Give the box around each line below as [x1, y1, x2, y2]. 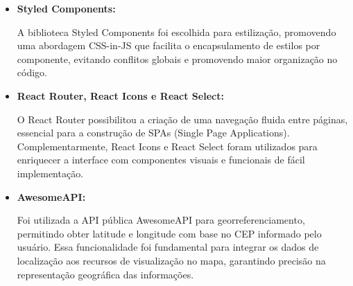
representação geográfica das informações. [17, 267, 194, 281]
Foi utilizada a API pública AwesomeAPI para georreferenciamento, [17, 213, 305, 227]
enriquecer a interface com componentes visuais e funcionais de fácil [17, 152, 305, 167]
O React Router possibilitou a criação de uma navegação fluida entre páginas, [17, 111, 348, 126]
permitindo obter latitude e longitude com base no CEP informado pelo [17, 226, 322, 240]
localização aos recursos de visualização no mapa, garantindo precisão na [17, 253, 326, 267]
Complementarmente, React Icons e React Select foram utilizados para [17, 138, 318, 153]
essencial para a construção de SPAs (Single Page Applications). [17, 125, 290, 140]
